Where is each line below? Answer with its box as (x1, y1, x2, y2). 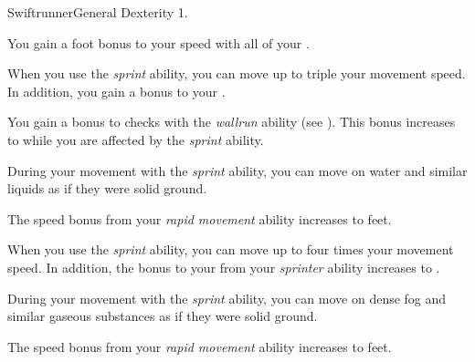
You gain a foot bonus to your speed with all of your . (7, 33, 310, 52)
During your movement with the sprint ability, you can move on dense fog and (7, 288, 447, 307)
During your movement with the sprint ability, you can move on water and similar (7, 160, 468, 180)
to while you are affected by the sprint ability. (7, 129, 264, 149)
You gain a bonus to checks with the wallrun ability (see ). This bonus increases (7, 112, 456, 131)
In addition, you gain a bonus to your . (7, 81, 226, 100)
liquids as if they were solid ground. (7, 179, 207, 198)
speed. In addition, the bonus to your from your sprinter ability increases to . (7, 257, 440, 276)
